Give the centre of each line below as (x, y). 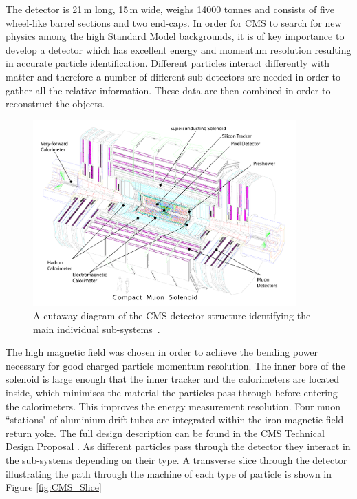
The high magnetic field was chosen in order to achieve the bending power (162, 352)
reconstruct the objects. (55, 104)
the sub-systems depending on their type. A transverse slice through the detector (176, 459)
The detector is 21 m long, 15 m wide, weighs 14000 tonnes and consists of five (170, 9)
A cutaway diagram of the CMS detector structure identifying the (172, 316)
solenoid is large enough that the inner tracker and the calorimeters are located (173, 379)
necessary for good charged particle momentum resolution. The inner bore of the (175, 365)
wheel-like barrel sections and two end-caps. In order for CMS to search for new (174, 22)
